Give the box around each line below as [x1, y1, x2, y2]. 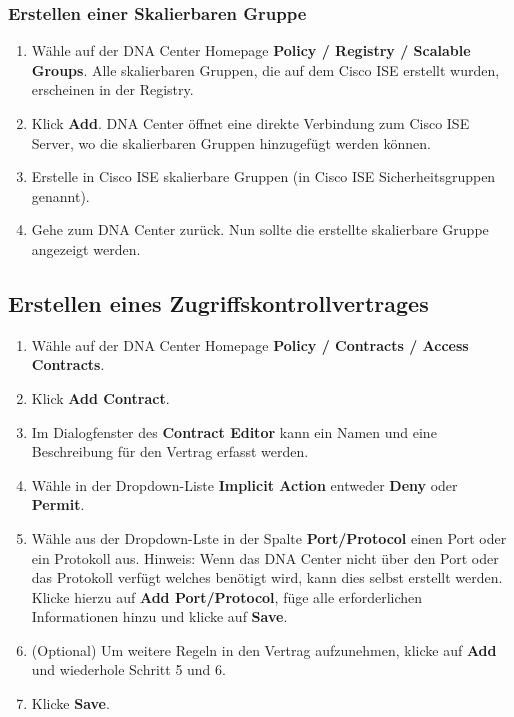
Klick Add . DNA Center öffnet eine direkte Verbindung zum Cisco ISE [31, 113, 470, 133]
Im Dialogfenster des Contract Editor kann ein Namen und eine [31, 421, 437, 442]
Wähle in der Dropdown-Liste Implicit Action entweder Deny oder [31, 474, 458, 495]
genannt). [31, 185, 90, 206]
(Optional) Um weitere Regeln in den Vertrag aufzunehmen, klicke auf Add [31, 639, 497, 660]
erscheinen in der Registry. [31, 79, 194, 100]
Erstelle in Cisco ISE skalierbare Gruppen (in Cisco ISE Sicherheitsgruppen [31, 166, 496, 187]
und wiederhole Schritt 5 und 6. [31, 659, 226, 680]
